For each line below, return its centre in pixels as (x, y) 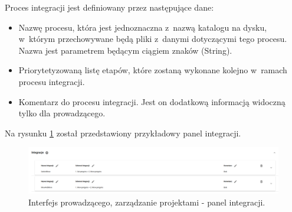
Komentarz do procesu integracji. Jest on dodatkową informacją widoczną (152, 101)
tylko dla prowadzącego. (62, 113)
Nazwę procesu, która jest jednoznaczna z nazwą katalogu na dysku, (143, 27)
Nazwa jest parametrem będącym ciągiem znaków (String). (125, 50)
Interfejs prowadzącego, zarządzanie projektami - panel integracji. (147, 202)
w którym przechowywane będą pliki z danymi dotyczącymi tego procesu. (153, 39)
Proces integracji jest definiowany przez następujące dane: (109, 7)
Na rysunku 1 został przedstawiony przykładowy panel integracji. (123, 133)
